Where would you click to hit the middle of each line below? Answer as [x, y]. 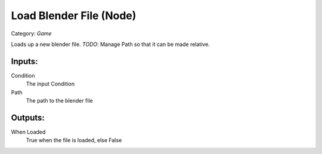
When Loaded [28, 132]
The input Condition [50, 84]
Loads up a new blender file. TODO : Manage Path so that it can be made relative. [110, 44]
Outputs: [28, 117]
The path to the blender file [59, 101]
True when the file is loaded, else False [74, 140]
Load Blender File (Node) [74, 16]
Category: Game [31, 33]
